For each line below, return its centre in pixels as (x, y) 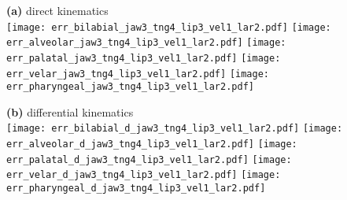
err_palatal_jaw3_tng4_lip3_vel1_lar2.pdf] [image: (144, 58)
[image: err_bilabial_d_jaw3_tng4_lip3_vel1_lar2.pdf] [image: (175, 129)
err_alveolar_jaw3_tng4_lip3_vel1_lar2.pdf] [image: (146, 43)
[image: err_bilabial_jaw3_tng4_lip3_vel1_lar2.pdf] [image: (169, 27)
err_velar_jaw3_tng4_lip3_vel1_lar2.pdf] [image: (138, 74)
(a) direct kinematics (57, 10)
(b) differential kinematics (70, 111)
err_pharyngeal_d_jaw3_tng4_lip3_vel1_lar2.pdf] (136, 189)
